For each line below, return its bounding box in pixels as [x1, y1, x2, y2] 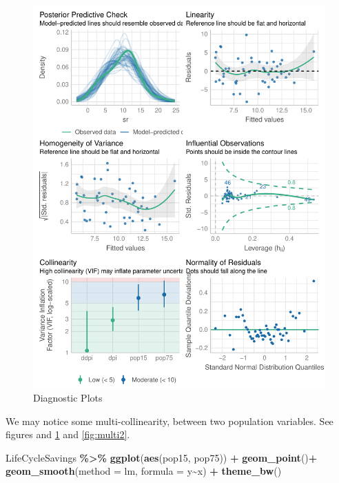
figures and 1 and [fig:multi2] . [6, 427, 130, 442]
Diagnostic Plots [33, 391, 103, 405]
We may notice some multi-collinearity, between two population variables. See [6, 413, 333, 428]
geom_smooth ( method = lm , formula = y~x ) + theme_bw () [6, 464, 282, 478]
